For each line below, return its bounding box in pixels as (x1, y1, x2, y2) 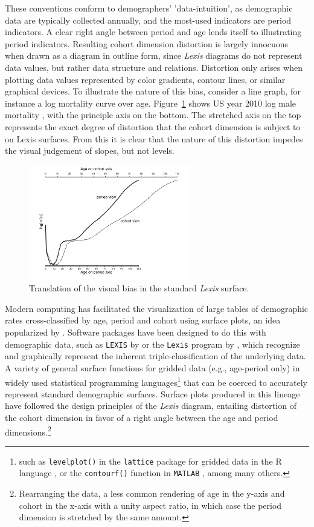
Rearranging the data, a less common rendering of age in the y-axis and (19, 487, 285, 500)
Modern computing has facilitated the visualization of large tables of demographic (5, 302, 309, 314)
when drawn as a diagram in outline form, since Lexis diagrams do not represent (5, 49, 303, 62)
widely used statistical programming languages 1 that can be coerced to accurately (5, 374, 307, 388)
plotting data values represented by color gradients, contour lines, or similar (5, 73, 286, 85)
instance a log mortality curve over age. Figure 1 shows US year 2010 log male (5, 96, 296, 109)
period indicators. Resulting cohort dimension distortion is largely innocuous (5, 37, 289, 50)
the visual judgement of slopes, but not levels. (5, 144, 175, 157)
